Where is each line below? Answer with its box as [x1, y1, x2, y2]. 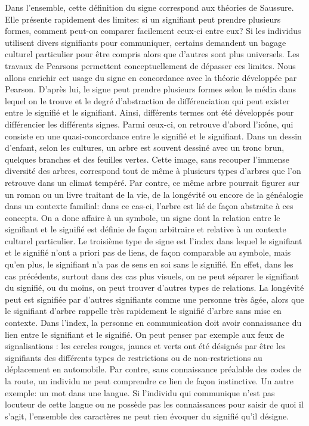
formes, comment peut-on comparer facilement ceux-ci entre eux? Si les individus [5, 24, 301, 37]
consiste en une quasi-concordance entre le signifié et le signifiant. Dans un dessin [5, 129, 302, 142]
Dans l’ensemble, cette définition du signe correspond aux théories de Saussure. [5, 1, 294, 13]
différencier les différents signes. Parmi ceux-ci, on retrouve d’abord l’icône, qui [5, 117, 293, 130]
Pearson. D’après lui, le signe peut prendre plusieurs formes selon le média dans [5, 83, 296, 95]
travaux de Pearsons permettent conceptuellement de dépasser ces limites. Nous [5, 59, 296, 71]
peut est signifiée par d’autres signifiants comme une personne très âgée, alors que [5, 293, 304, 305]
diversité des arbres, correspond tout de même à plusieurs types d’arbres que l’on [5, 164, 301, 177]
